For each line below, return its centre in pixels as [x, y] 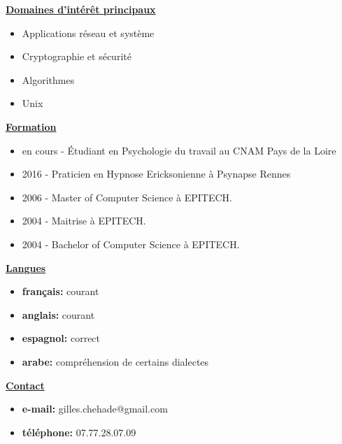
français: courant [60, 291]
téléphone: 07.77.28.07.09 [79, 432]
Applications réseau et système [88, 33]
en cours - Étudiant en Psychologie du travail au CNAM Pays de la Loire [179, 150]
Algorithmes [48, 79]
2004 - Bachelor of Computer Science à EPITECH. [131, 244]
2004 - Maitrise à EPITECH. [84, 221]
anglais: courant [58, 314]
